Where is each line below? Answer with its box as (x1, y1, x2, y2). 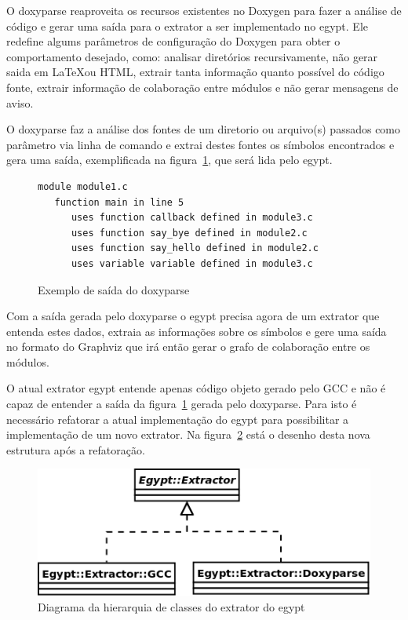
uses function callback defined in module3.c (71, 212, 313, 224)
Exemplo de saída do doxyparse (38, 281, 190, 297)
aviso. (6, 94, 34, 111)
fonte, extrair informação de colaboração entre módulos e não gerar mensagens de (6, 78, 399, 95)
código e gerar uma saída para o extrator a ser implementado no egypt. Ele (6, 17, 369, 34)
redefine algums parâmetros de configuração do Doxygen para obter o (6, 33, 341, 49)
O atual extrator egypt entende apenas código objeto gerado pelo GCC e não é (6, 380, 386, 396)
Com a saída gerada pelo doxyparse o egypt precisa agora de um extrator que (6, 308, 380, 324)
